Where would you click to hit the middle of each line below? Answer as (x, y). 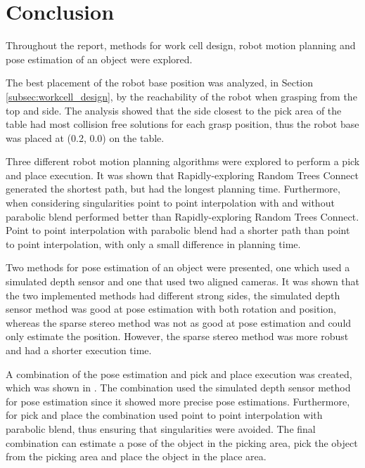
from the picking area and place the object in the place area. (136, 456)
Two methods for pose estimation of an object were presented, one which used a (178, 267)
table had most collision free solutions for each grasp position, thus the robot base (182, 124)
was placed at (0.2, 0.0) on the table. (85, 137)
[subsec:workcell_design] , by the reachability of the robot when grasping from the (181, 96)
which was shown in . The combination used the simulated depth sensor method (178, 388)
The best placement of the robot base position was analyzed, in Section (160, 83)
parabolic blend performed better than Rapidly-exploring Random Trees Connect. (182, 216)
